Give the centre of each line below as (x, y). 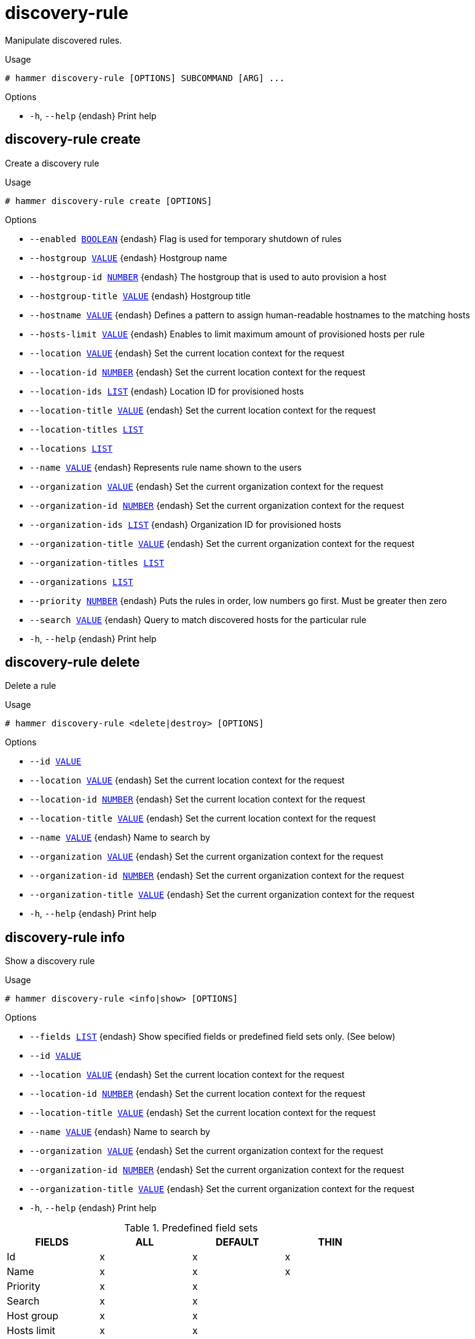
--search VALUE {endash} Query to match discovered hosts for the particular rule (198, 619)
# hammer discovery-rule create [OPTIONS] (109, 201)
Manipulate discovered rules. (64, 40)
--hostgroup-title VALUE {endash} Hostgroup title (140, 296)
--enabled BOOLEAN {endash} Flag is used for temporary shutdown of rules (186, 238)
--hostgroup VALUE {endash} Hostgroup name (128, 257)
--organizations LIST (81, 582)
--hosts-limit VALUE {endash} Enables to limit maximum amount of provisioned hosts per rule (227, 334)
